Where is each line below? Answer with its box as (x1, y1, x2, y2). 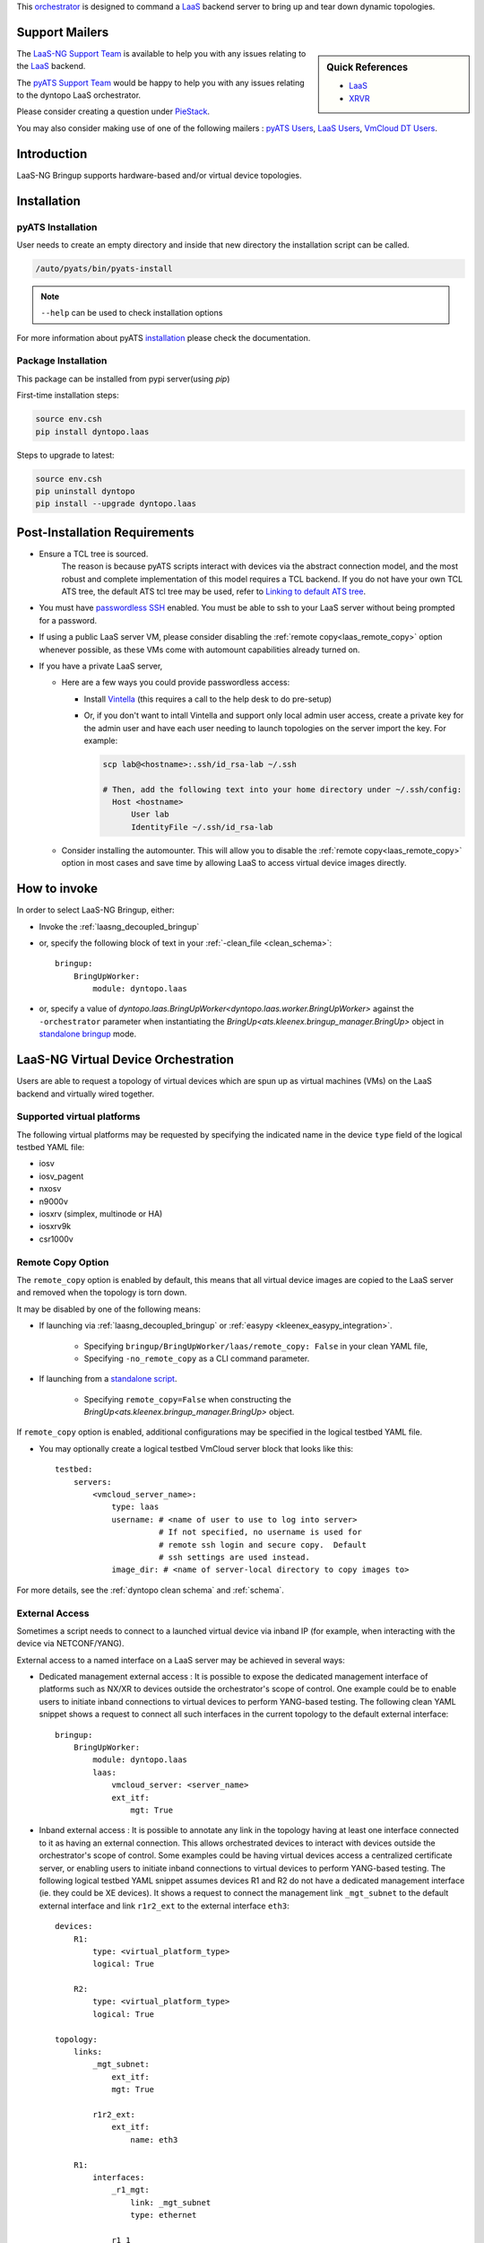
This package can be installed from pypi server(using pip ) (16, 373, 230, 384)
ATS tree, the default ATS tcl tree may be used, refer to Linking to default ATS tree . (61, 586, 367, 597)
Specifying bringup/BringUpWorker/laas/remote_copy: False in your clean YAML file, (83, 1340, 428, 1351)
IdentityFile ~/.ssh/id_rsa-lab (131, 822, 273, 832)
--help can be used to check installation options (40, 308, 223, 319)
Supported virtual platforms (16, 1111, 141, 1123)
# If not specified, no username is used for (158, 1527, 362, 1538)
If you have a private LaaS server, (39, 660, 163, 671)
